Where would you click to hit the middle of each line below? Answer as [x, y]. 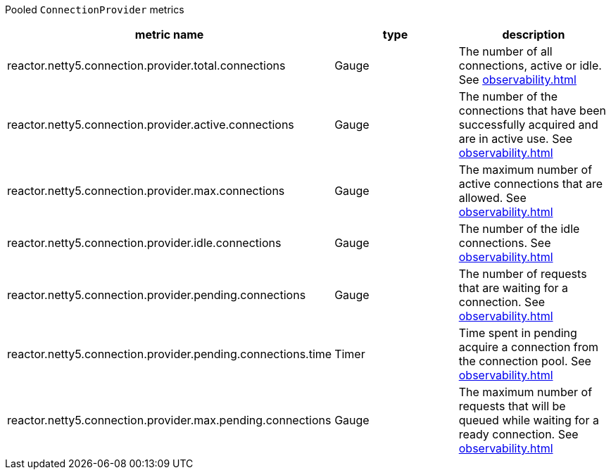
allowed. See [492, 198]
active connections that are [531, 184]
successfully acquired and [528, 125]
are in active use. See [516, 139]
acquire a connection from [529, 347]
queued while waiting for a [529, 420]
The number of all [505, 51]
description [534, 34]
